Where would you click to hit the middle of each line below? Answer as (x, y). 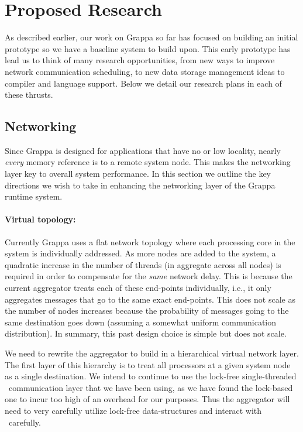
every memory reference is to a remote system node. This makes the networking (148, 162)
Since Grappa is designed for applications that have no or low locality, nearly (143, 150)
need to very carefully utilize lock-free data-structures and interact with (133, 410)
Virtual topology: (40, 219)
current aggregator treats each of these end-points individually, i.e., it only (138, 288)
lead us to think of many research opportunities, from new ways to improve (140, 60)
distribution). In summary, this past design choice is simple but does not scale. (146, 333)
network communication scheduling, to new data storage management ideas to (145, 71)
